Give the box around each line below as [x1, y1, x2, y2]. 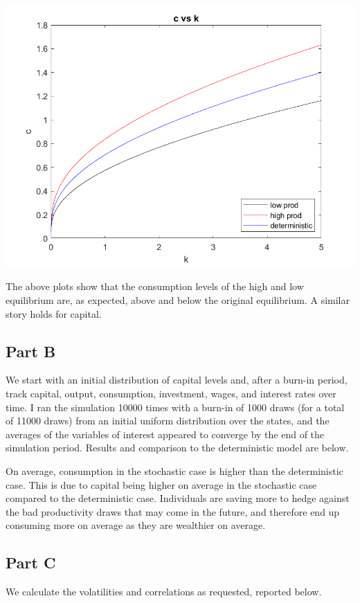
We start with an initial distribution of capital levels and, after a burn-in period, [6, 372, 348, 387]
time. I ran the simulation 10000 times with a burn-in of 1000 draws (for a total [6, 399, 345, 414]
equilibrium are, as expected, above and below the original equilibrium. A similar [6, 293, 350, 307]
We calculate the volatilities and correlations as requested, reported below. [6, 584, 322, 599]
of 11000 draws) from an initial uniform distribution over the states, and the [6, 413, 330, 428]
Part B [6, 340, 56, 361]
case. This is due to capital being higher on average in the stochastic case [6, 477, 317, 492]
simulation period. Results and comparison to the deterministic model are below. [6, 440, 349, 455]
